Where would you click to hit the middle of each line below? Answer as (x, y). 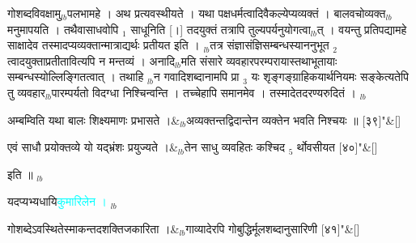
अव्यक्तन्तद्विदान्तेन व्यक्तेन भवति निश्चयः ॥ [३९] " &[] (294, 119)
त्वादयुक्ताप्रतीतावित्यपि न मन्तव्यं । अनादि (91, 60)
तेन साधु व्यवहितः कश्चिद (234, 147)
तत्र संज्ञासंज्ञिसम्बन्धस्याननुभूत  (272, 45)
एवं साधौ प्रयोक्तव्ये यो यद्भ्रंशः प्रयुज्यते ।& (93, 147)
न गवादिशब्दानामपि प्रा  (198, 77)
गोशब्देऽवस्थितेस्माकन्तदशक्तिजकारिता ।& (93, 228)
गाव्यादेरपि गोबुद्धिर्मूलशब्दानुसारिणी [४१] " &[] (273, 228)
